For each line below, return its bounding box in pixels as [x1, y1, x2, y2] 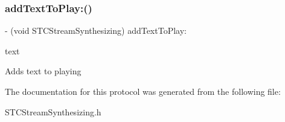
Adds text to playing [5, 65, 82, 77]
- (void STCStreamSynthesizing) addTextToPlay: [5, 24, 187, 37]
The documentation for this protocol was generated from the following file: [5, 85, 281, 97]
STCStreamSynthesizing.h [5, 105, 101, 118]
